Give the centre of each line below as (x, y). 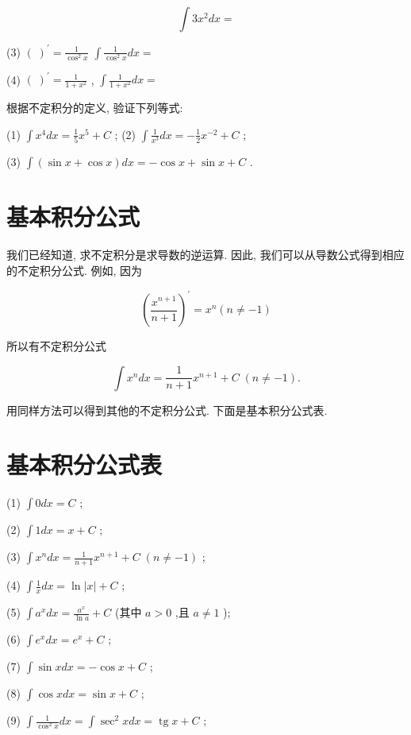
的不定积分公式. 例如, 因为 (75, 270)
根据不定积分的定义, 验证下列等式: (95, 108)
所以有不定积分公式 (56, 346)
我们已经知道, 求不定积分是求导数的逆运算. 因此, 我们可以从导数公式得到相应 (205, 255)
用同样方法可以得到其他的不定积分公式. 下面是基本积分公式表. (167, 410)
